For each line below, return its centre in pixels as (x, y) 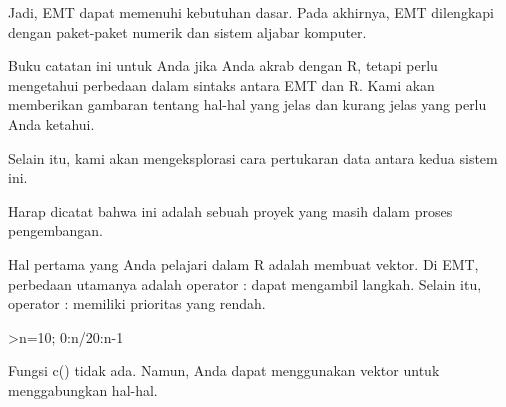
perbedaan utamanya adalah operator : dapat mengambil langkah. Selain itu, (245, 283)
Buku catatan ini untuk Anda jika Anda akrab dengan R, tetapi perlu (223, 65)
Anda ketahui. (51, 123)
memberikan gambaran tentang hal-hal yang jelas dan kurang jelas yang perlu (247, 104)
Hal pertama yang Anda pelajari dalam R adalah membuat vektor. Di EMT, (243, 263)
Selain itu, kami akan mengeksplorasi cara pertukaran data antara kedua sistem (253, 157)
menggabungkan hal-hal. (83, 389)
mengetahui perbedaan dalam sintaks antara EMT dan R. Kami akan (221, 84)
